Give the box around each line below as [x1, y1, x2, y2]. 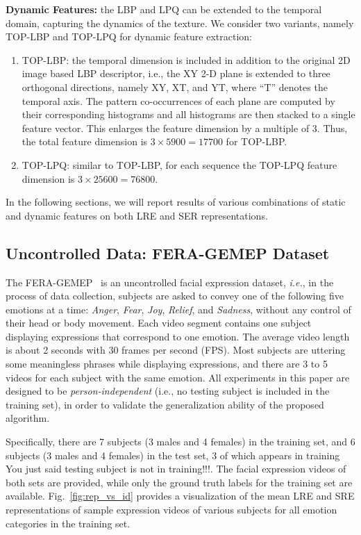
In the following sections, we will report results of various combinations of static [6, 195, 346, 209]
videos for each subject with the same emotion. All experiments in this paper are [6, 370, 350, 384]
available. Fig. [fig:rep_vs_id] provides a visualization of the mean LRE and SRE [6, 488, 355, 503]
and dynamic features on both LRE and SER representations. [6, 208, 268, 222]
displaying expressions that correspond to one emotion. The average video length [6, 329, 350, 343]
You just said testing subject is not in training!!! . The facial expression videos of [6, 461, 346, 476]
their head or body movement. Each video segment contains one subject [6, 315, 312, 330]
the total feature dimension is [22, 134, 148, 149]
